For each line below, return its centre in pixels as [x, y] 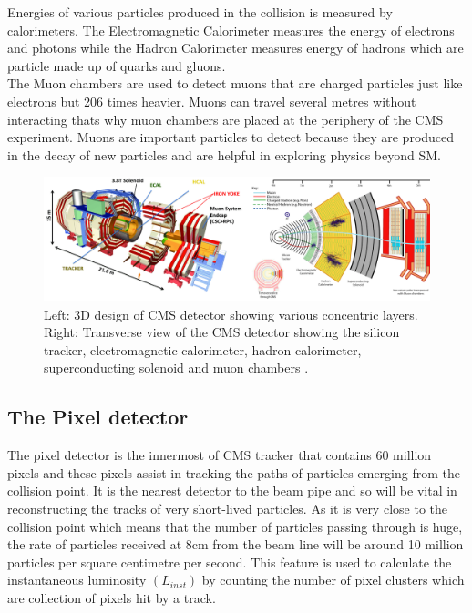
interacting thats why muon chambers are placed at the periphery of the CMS [226, 119]
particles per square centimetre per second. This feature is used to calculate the [230, 562]
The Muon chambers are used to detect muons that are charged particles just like [235, 83]
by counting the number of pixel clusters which [333, 580]
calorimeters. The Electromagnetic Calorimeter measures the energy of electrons [231, 30]
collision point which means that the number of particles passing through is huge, [235, 526]
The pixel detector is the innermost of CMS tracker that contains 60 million [220, 455]
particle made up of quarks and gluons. [117, 65]
